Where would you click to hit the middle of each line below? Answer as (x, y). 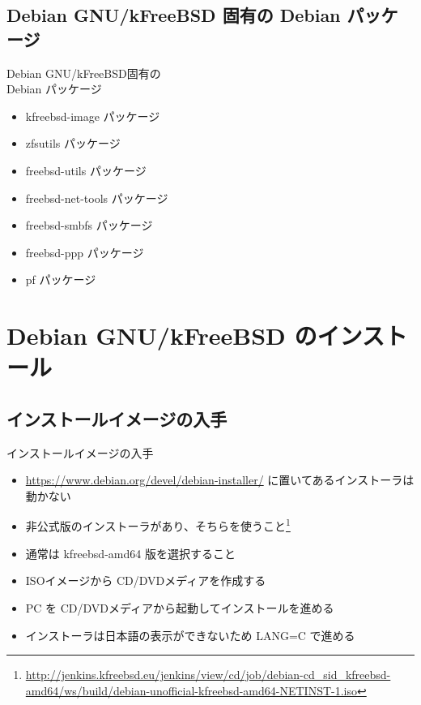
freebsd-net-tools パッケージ (97, 198)
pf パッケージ (61, 279)
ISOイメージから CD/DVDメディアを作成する (146, 580)
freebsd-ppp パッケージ (85, 252)
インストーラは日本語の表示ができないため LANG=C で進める (190, 635)
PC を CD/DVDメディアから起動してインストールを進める (180, 607)
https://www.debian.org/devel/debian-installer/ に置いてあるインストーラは (220, 480)
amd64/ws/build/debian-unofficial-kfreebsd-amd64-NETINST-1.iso (191, 690)
